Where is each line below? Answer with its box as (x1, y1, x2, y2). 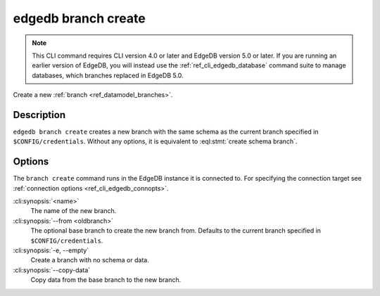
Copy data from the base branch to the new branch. (30, 276, 182, 284)
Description (13, 109, 66, 121)
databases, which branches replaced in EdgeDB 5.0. (32, 71, 184, 79)
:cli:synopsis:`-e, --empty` (13, 246, 89, 255)
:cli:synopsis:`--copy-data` (13, 266, 91, 274)
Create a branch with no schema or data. (30, 256, 149, 264)
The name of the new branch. (30, 207, 117, 215)
